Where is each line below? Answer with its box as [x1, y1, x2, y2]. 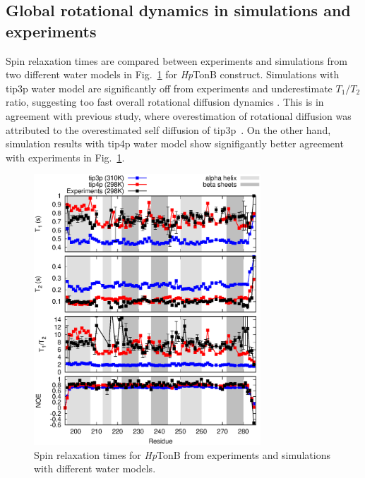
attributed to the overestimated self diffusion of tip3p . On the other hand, [6, 122, 331, 137]
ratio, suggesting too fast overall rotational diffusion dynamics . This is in [6, 94, 324, 109]
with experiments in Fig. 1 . [6, 149, 125, 164]
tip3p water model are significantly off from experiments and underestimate [6, 80, 333, 95]
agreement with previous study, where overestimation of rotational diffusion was [6, 108, 352, 123]
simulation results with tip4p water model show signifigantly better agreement [6, 136, 344, 151]
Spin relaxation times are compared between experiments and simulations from [6, 53, 347, 68]
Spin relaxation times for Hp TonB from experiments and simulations [34, 447, 330, 462]
